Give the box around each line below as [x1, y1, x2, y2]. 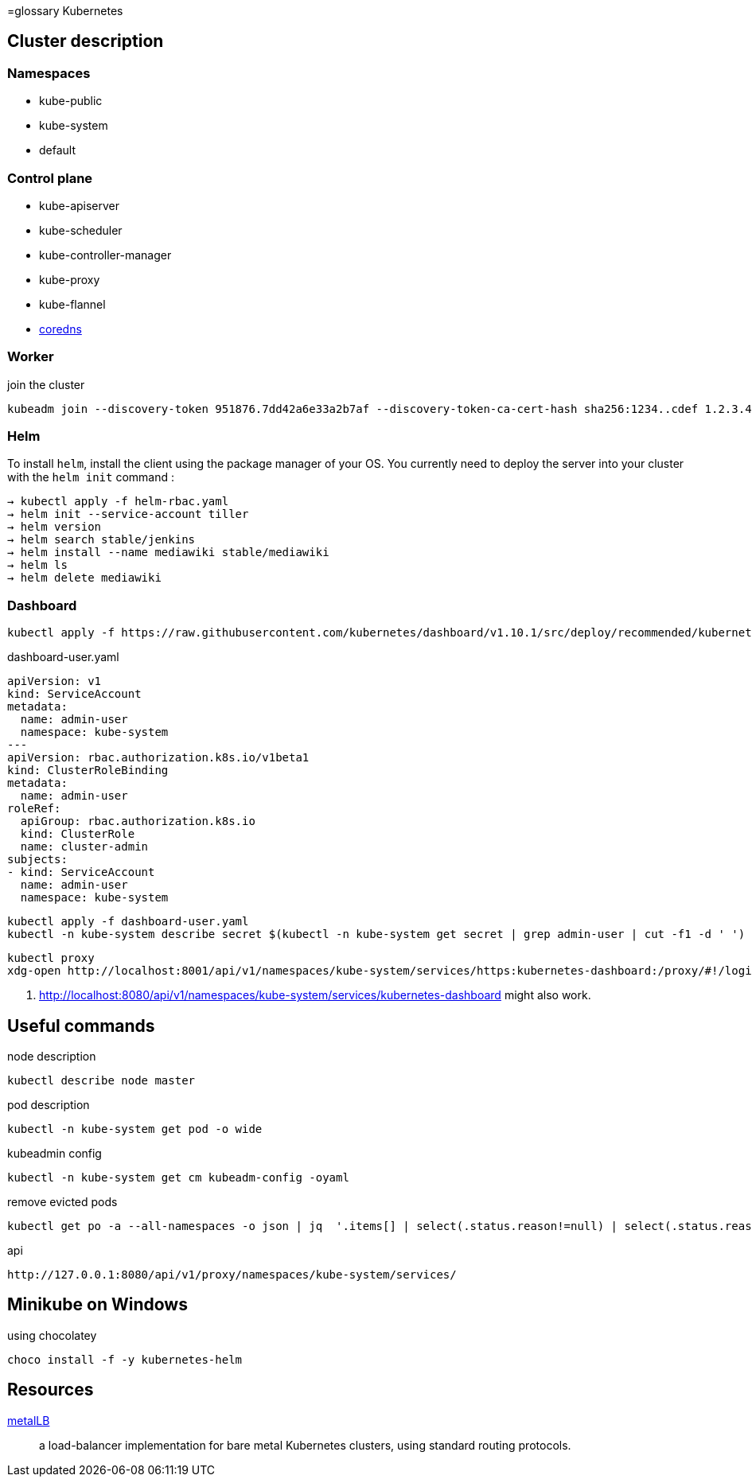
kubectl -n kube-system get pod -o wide [7, 1123, 263, 1136]
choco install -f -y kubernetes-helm [7, 1353, 243, 1366]
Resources [7, 1380, 94, 1400]
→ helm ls [7, 559, 68, 572]
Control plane [7, 169, 93, 186]
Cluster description [7, 31, 164, 52]
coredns [39, 321, 82, 336]
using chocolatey [7, 1328, 97, 1342]
